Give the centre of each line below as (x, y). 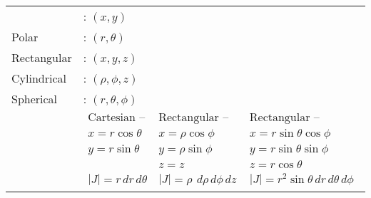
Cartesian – (117, 118)
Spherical (35, 99)
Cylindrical (39, 78)
